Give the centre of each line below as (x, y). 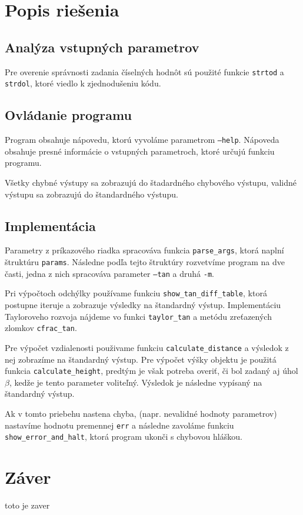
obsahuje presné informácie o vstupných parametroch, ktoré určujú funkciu (140, 151)
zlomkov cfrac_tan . (41, 328)
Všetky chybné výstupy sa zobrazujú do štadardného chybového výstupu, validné (151, 182)
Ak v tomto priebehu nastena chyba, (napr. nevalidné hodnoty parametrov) (141, 413)
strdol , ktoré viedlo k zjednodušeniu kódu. (83, 83)
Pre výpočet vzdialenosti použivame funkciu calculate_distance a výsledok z (147, 347)
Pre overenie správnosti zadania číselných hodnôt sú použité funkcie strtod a (144, 71)
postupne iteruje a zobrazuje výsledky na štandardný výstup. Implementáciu (143, 304)
